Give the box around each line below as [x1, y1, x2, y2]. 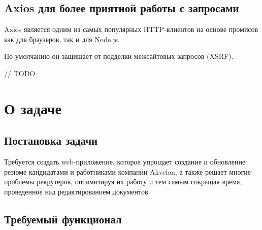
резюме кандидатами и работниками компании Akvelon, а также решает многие [4, 166, 251, 177]
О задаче [4, 97, 62, 118]
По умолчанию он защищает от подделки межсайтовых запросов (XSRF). [4, 51, 234, 61]
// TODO [4, 68, 36, 78]
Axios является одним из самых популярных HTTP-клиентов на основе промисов [4, 24, 258, 35]
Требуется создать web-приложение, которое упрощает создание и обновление [4, 156, 246, 167]
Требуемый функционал [4, 211, 122, 226]
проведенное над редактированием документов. [4, 186, 150, 196]
